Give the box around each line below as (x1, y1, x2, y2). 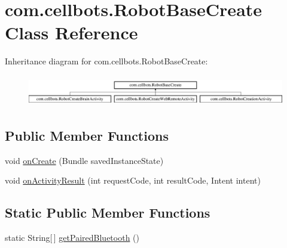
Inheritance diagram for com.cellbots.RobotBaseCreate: (5, 55, 208, 67)
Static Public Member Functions (5, 203, 210, 222)
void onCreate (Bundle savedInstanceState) (5, 154, 164, 166)
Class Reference (5, 20, 138, 45)
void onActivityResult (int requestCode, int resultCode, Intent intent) (5, 174, 261, 187)
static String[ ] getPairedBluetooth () (5, 231, 139, 243)
